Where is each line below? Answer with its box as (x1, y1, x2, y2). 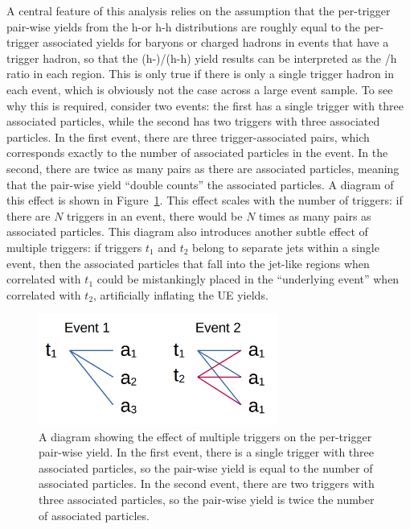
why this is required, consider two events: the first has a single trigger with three (6, 97, 404, 114)
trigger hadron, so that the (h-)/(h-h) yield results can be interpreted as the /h (6, 49, 397, 66)
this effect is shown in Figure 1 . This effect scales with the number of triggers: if (6, 192, 403, 209)
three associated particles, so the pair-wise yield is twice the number (39, 490, 375, 507)
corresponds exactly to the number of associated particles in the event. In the (6, 144, 388, 161)
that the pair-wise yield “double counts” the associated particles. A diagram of (6, 176, 394, 192)
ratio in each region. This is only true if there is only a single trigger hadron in (6, 65, 395, 82)
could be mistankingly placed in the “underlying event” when (96, 271, 400, 287)
